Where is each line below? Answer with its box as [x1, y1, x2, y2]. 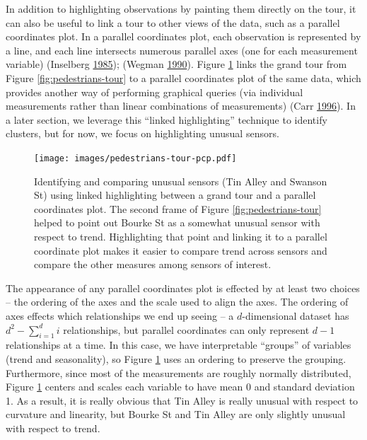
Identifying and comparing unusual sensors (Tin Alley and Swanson [34, 173, 327, 188]
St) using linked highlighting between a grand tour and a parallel [34, 187, 316, 202]
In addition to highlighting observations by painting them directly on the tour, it [6, 1, 356, 16]
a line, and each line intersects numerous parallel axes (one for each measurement [6, 42, 358, 57]
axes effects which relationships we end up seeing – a [6, 308, 234, 323]
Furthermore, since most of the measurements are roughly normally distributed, [6, 365, 351, 380]
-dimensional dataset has [242, 308, 349, 323]
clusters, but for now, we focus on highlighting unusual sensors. [6, 126, 279, 141]
